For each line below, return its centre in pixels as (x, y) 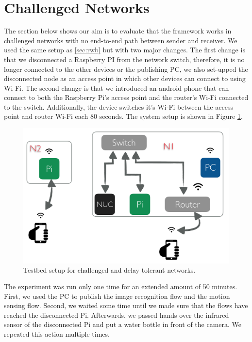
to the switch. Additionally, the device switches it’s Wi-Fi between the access (118, 106)
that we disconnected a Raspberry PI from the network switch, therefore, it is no (124, 59)
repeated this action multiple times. (57, 334)
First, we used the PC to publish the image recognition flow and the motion (117, 296)
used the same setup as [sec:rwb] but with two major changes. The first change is (125, 50)
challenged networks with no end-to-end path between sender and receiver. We (121, 40)
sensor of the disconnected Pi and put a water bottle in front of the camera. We (123, 324)
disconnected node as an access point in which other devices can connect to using (125, 78)
